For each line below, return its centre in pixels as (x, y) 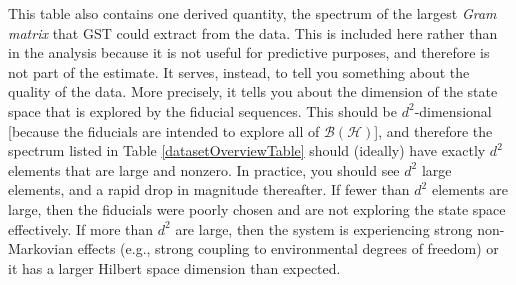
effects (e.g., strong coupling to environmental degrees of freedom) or (288, 248)
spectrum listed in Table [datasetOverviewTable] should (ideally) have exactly (247, 150)
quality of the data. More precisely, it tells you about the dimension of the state (253, 91)
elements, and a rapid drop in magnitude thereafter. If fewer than (209, 189)
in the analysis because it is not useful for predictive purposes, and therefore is (249, 52)
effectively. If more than (81, 228)
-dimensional (453, 110)
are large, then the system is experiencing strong (324, 228)
